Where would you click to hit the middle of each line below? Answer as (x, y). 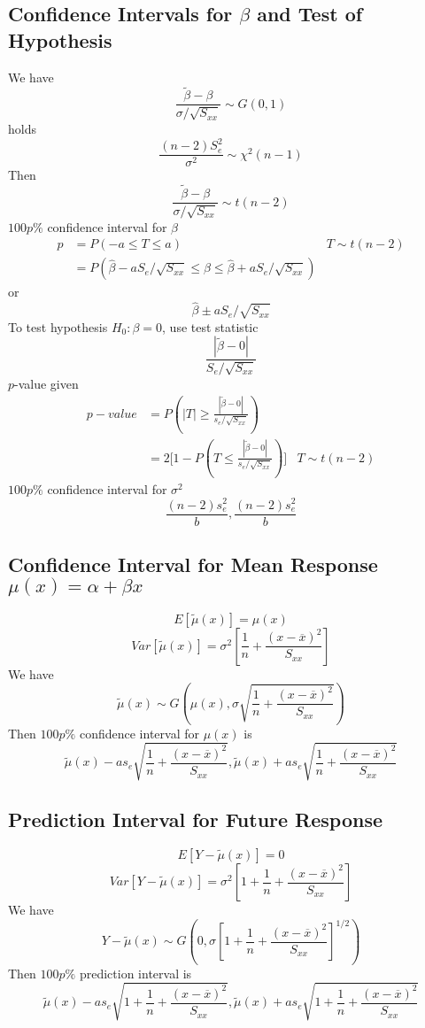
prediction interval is (135, 973)
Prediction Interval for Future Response (196, 819)
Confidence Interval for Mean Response (193, 564)
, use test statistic (210, 326)
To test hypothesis (58, 326)
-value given (46, 383)
